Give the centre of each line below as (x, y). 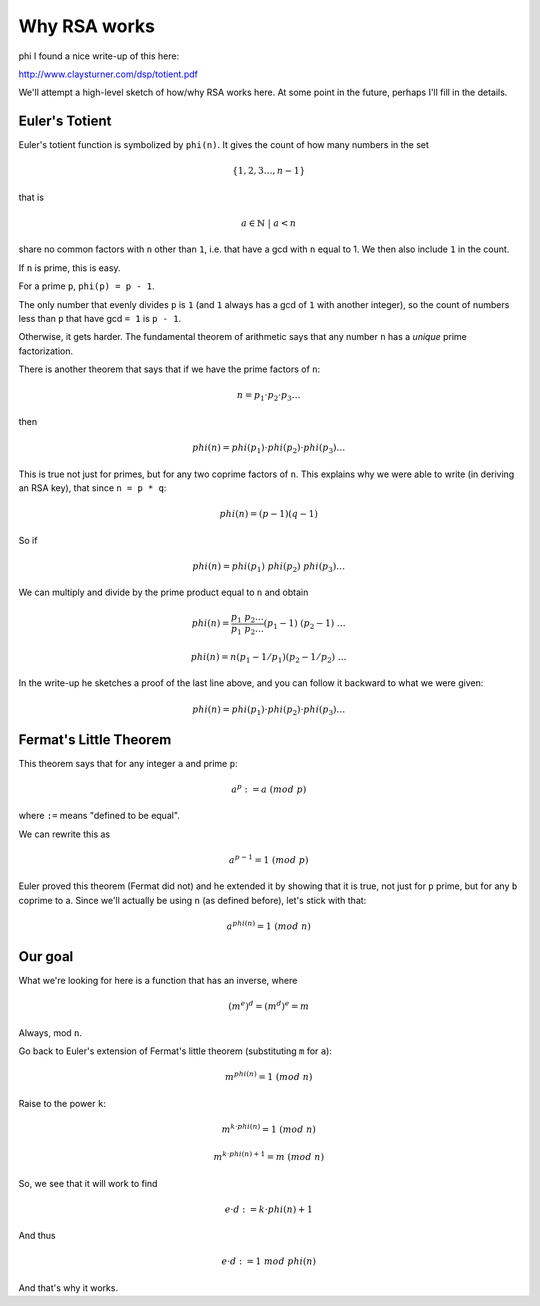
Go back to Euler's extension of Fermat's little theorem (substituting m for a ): (175, 1051)
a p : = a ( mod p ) (269, 788)
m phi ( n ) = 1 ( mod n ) (269, 1076)
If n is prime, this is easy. (69, 267)
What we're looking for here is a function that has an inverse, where (158, 981)
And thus (37, 1236)
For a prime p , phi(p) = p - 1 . (86, 286)
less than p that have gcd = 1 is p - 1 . (100, 318)
